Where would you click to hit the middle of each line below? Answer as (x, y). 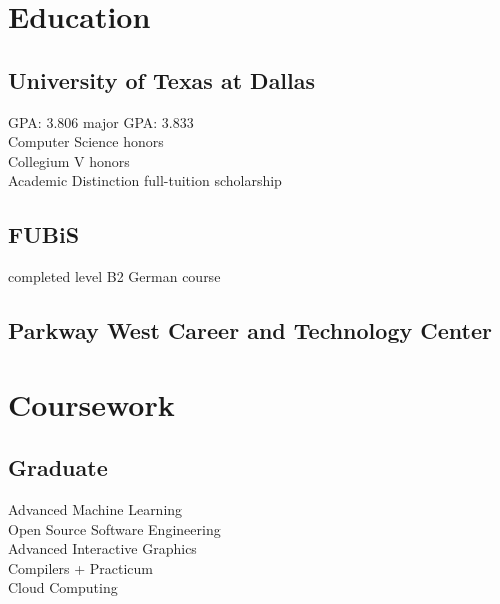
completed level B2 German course (114, 276)
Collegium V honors (69, 160)
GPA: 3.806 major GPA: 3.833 (101, 121)
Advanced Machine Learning (95, 509)
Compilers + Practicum (81, 567)
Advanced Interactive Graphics (102, 548)
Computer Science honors (86, 141)
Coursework (91, 403)
